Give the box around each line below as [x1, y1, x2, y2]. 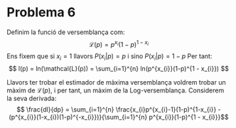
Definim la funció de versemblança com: [6, 28, 125, 36]
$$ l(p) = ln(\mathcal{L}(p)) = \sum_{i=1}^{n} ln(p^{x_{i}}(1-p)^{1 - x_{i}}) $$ [9, 65, 229, 73]
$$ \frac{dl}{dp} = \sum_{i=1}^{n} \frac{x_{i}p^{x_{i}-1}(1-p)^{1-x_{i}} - [16, 105, 221, 114]
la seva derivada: [6, 94, 57, 103]
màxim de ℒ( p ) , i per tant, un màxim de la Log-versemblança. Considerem [6, 86, 225, 95]
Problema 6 [6, 4, 76, 21]
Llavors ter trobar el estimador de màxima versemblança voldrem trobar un [6, 78, 226, 87]
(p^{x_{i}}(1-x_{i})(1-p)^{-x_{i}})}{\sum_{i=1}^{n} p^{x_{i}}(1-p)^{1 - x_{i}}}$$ [9, 113, 229, 122]
